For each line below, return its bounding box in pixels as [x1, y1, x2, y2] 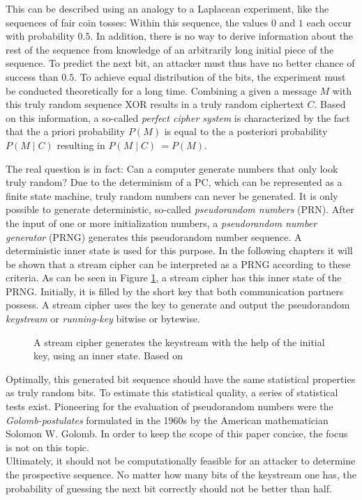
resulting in [56, 137, 105, 152]
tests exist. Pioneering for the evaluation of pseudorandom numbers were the [6, 399, 333, 414]
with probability [6, 29, 75, 43]
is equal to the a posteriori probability [164, 124, 328, 139]
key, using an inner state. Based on [33, 348, 183, 363]
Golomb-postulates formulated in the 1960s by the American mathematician [6, 412, 329, 427]
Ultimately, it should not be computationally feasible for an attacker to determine [6, 453, 356, 468]
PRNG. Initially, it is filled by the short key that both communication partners [6, 283, 344, 298]
